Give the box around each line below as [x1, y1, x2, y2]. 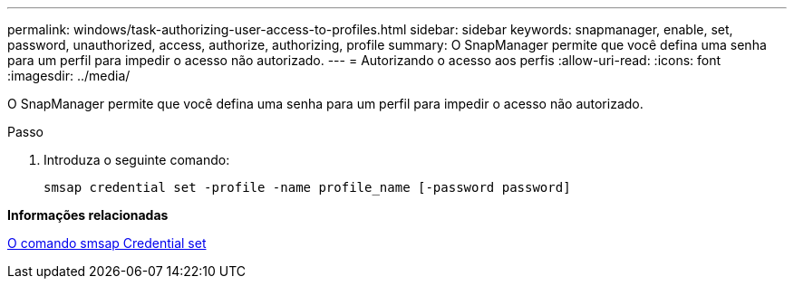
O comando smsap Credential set [7, 235, 207, 251]
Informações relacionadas [7, 207, 169, 223]
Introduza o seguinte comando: [44, 152, 230, 167]
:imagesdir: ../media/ [7, 68, 131, 83]
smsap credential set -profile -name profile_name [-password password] [44, 180, 571, 195]
